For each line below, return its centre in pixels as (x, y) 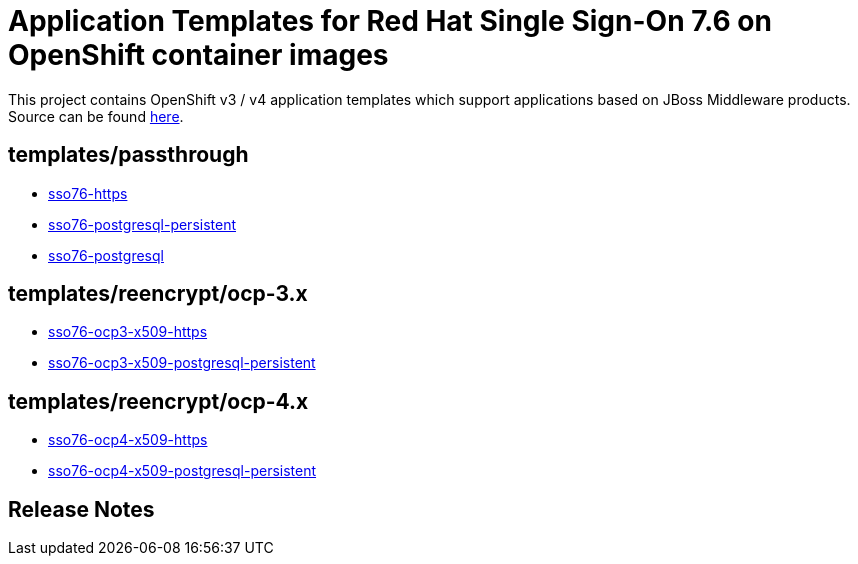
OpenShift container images (198, 55)
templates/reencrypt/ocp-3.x (158, 294)
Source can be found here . (96, 116)
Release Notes (81, 509)
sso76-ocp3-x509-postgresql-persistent (182, 363)
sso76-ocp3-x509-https (128, 332)
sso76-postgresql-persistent (142, 224)
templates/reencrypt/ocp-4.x (158, 401)
